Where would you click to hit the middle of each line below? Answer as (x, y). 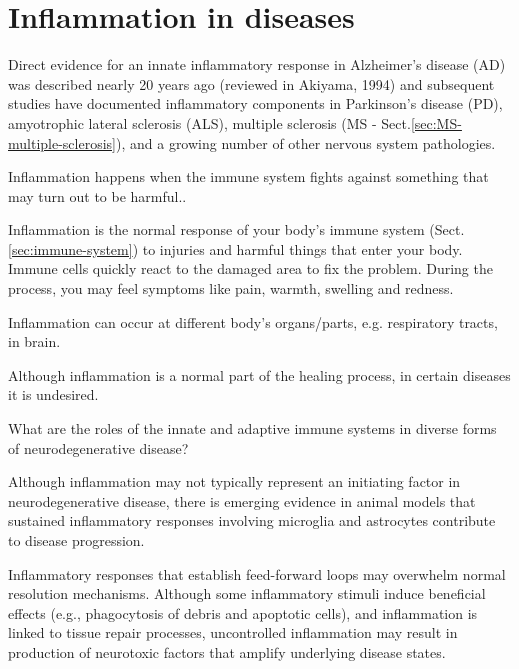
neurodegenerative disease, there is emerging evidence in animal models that (242, 500)
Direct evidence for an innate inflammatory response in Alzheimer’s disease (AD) (257, 64)
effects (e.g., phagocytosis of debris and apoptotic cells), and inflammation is (243, 612)
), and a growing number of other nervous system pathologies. (305, 142)
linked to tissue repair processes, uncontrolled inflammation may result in (233, 632)
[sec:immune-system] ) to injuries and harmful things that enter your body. (235, 248)
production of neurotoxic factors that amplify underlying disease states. (227, 651)
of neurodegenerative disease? (98, 447)
